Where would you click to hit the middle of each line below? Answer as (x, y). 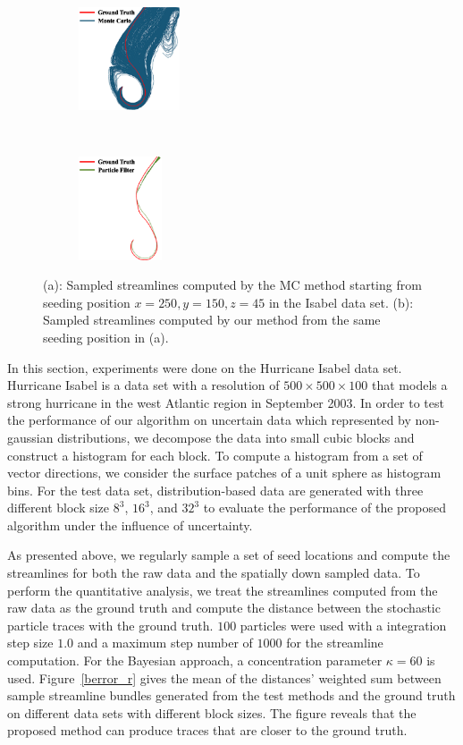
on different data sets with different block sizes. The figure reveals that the (212, 712)
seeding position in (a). (106, 337)
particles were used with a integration (343, 625)
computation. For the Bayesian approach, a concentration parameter (195, 660)
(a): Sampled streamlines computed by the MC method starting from (232, 285)
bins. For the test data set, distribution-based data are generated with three (215, 490)
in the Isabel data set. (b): (341, 302)
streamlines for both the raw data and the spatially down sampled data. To (214, 573)
